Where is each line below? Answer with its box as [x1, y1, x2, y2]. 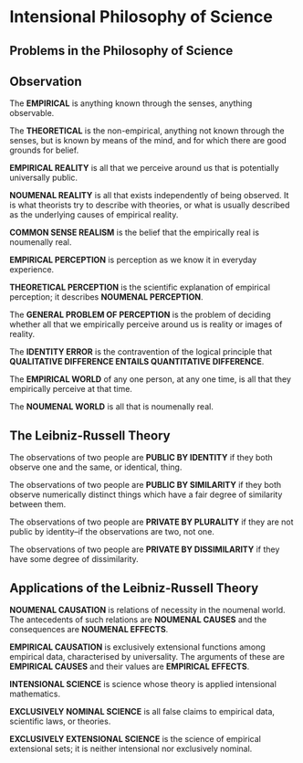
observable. [9, 108, 55, 119]
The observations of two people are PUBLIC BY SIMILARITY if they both [9, 480, 282, 491]
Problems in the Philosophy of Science [9, 43, 234, 58]
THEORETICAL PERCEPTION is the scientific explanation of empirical [9, 281, 271, 293]
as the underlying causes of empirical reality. [9, 209, 179, 220]
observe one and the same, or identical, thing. [9, 461, 183, 472]
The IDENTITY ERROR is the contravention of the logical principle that [9, 346, 273, 357]
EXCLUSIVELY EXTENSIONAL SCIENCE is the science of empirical [9, 734, 262, 745]
